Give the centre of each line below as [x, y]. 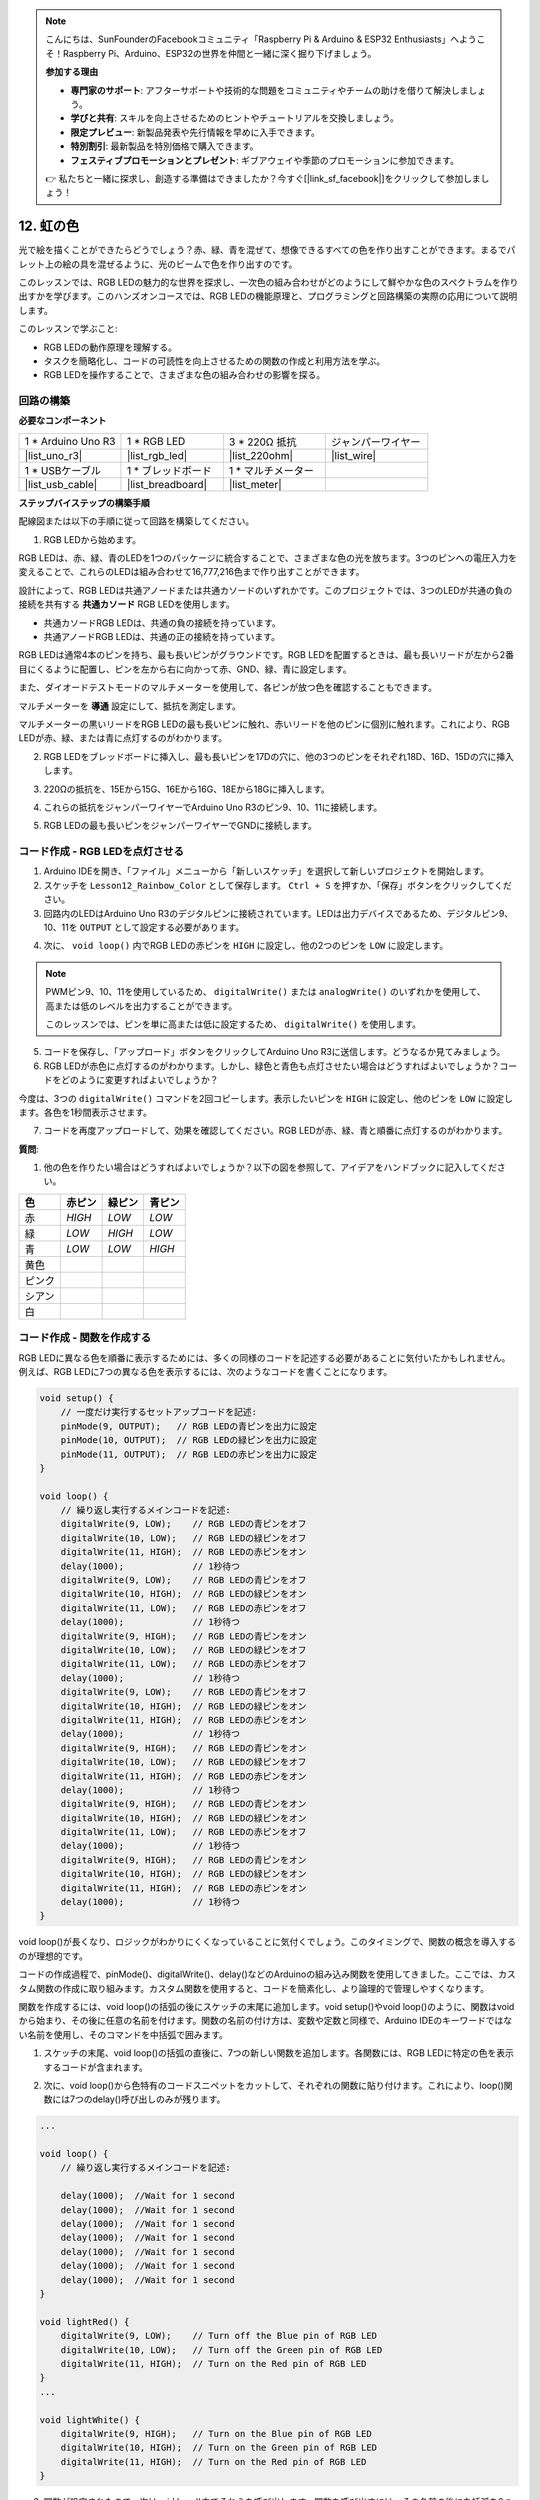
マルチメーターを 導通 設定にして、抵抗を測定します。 [130, 706]
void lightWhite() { [89, 2419]
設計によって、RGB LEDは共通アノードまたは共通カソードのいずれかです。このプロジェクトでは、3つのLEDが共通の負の [265, 590]
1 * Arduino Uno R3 [70, 441]
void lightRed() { [84, 2321]
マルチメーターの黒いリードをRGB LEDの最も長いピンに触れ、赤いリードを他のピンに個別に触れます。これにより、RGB [264, 724]
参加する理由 [72, 72]
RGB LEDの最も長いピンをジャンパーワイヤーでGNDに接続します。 [180, 826]
